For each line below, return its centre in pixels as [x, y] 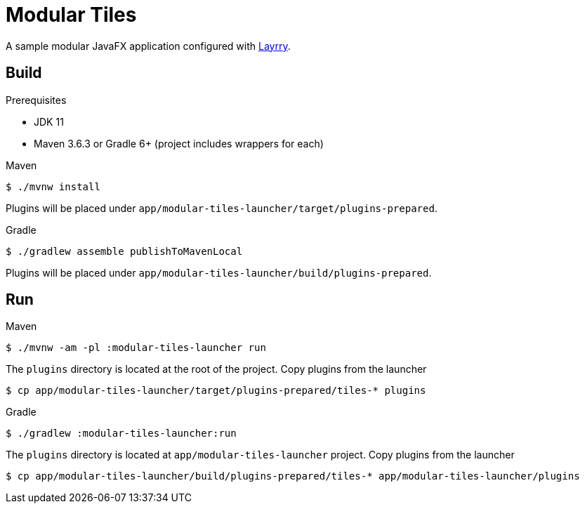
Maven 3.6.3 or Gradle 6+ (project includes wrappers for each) [179, 143]
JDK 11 [49, 121]
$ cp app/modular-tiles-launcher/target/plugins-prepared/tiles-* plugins [216, 391]
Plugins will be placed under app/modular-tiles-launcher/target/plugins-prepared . [222, 208]
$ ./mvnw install [53, 186]
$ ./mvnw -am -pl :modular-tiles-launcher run [136, 348]
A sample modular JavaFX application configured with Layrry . [148, 46]
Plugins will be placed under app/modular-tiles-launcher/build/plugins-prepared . [219, 272]
